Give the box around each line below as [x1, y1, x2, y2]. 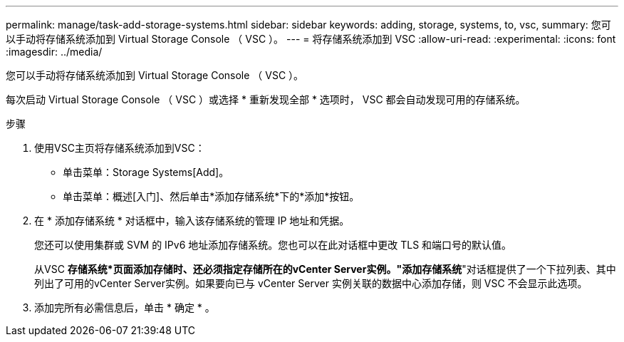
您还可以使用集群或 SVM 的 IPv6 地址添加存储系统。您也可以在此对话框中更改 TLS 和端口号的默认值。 [34, 239, 512, 251]
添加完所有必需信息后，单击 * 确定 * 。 [34, 301, 215, 313]
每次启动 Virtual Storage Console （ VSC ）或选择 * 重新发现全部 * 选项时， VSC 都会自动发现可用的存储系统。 [6, 93, 526, 105]
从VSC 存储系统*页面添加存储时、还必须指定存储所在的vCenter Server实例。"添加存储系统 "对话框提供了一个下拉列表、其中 [34, 263, 616, 275]
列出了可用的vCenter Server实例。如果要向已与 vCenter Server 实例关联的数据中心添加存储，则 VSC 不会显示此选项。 [34, 277, 588, 289]
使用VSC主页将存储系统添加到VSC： [34, 142, 205, 154]
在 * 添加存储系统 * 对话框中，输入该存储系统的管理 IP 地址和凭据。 [34, 214, 350, 227]
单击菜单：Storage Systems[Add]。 [63, 166, 229, 178]
